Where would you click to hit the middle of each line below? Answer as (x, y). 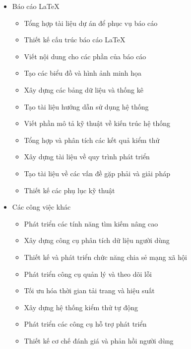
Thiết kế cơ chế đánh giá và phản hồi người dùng (99, 340)
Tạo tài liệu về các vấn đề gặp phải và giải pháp (97, 173)
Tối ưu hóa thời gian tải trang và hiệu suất (89, 291)
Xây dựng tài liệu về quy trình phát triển (87, 157)
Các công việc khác (41, 207)
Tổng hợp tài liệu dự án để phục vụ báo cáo (91, 23)
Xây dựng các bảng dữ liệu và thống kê (84, 89)
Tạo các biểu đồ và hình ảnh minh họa (83, 73)
